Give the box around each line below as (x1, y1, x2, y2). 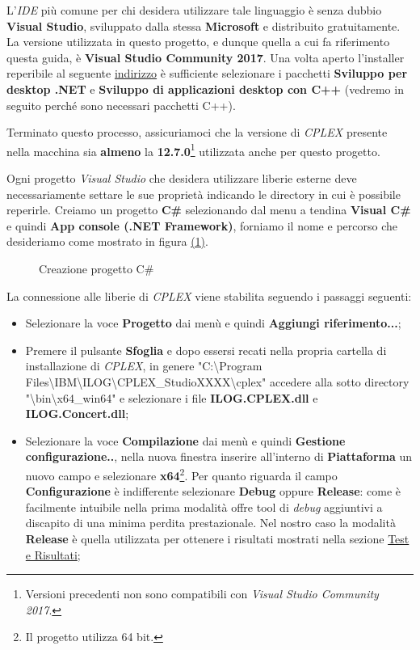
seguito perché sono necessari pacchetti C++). (6, 96, 236, 113)
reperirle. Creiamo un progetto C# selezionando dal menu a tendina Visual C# (6, 201, 411, 218)
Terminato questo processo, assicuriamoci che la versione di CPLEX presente (6, 124, 388, 141)
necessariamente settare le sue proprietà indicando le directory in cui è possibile (6, 185, 401, 202)
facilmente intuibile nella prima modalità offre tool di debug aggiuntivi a (25, 498, 383, 515)
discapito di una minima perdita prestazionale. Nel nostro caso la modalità (25, 514, 396, 531)
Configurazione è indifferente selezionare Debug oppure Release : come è (25, 483, 401, 500)
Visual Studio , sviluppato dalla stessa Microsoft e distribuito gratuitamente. (6, 17, 401, 34)
